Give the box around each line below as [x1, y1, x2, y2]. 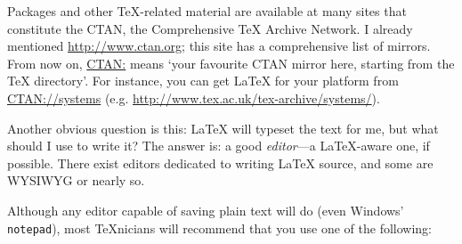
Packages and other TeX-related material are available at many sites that [7, 2, 407, 20]
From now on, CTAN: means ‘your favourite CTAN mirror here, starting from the [7, 53, 455, 72]
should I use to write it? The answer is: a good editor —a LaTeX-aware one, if [7, 136, 430, 155]
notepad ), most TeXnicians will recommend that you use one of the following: [7, 218, 432, 237]
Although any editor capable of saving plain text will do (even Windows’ [7, 200, 404, 219]
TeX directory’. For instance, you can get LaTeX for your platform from [7, 71, 399, 90]
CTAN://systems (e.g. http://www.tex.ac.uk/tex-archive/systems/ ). [7, 88, 380, 107]
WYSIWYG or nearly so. [7, 171, 145, 190]
